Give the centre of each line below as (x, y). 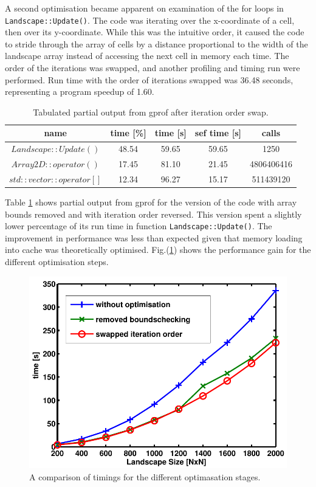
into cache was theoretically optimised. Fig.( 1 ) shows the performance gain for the (158, 250)
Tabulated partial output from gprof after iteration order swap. (151, 112)
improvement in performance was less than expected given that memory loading (154, 237)
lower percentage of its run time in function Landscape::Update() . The (139, 226)
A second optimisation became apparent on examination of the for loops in (144, 8)
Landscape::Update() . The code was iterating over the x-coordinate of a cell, (150, 20)
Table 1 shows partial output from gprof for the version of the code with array (151, 202)
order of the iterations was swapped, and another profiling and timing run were (153, 68)
